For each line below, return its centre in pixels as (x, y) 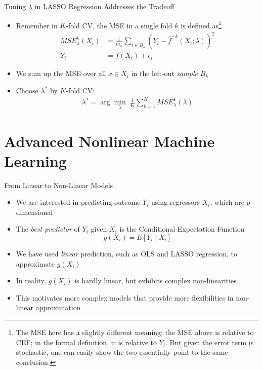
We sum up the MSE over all (61, 73)
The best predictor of (48, 229)
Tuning (15, 6)
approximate (35, 263)
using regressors (176, 202)
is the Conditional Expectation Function (182, 229)
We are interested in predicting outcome (78, 202)
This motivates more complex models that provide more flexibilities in (125, 297)
